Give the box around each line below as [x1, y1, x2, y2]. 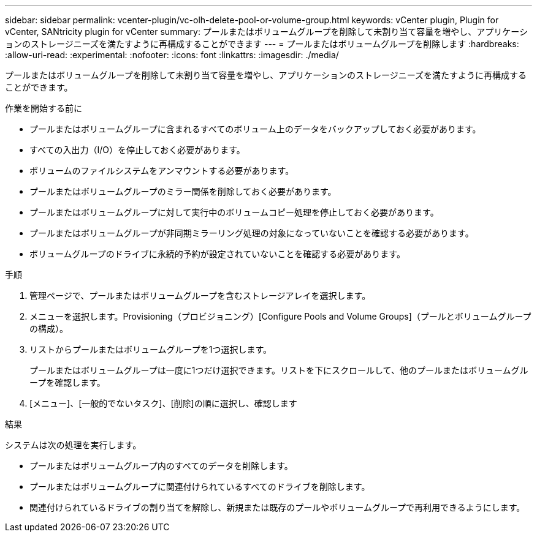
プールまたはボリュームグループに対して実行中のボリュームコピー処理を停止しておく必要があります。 [29, 207, 439, 217]
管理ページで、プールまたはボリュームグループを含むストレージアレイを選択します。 [29, 290, 371, 301]
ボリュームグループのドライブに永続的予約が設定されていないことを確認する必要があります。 [29, 249, 405, 259]
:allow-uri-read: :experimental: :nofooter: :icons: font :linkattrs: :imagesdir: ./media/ [5, 50, 339, 60]
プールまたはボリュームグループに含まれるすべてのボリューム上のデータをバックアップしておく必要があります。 [29, 124, 481, 134]
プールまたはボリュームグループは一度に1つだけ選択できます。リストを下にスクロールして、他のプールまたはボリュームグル [29, 365, 528, 375]
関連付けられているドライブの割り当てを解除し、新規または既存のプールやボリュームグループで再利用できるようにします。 [29, 502, 525, 513]
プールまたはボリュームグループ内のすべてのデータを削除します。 [29, 460, 293, 471]
